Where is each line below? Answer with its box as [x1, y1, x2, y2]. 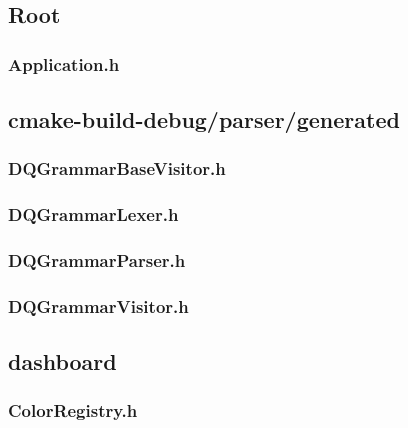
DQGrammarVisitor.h [8, 293, 189, 318]
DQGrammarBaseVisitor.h [8, 156, 226, 181]
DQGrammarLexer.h [8, 202, 179, 227]
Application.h [8, 51, 120, 76]
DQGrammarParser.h [8, 248, 186, 273]
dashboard [8, 346, 117, 377]
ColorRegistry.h [8, 398, 138, 423]
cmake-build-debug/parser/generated [8, 104, 400, 135]
